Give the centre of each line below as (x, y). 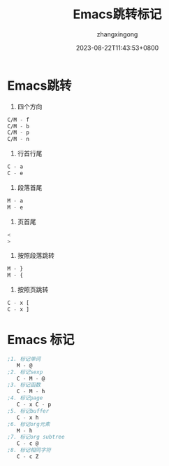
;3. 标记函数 (24, 385)
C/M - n (19, 139)
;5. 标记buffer (28, 411)
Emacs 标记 (41, 340)
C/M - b (19, 126)
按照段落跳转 (36, 256)
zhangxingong (117, 34)
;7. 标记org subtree (36, 437)
